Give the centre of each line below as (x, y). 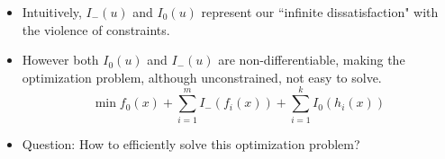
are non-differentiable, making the (312, 60)
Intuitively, (52, 12)
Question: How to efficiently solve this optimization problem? (191, 143)
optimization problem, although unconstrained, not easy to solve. (202, 77)
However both (60, 60)
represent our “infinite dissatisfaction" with (320, 12)
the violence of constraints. (96, 29)
